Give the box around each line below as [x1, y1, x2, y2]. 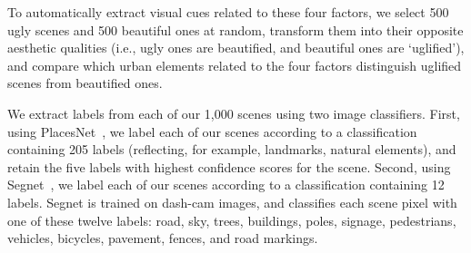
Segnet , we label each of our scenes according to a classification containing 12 [7, 175, 445, 194]
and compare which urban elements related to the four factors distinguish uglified [7, 55, 462, 74]
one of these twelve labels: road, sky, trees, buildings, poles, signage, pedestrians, [7, 210, 456, 229]
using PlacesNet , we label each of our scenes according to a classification [7, 122, 417, 141]
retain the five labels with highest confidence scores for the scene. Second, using [7, 157, 451, 176]
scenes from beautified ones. [7, 73, 163, 92]
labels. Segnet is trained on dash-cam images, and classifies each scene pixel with [7, 192, 457, 211]
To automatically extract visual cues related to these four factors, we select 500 [7, 3, 449, 21]
